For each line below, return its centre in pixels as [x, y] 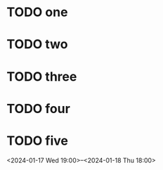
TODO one [37, 12]
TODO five [37, 140]
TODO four [39, 109]
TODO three [42, 76]
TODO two [37, 45]
